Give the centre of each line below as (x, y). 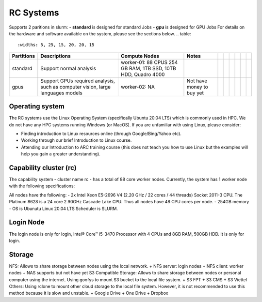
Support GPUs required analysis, (78, 81)
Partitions (24, 56)
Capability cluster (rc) (43, 168)
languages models (61, 93)
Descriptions (56, 56)
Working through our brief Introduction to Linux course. (76, 140)
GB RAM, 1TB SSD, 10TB (148, 68)
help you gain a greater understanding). (61, 154)
